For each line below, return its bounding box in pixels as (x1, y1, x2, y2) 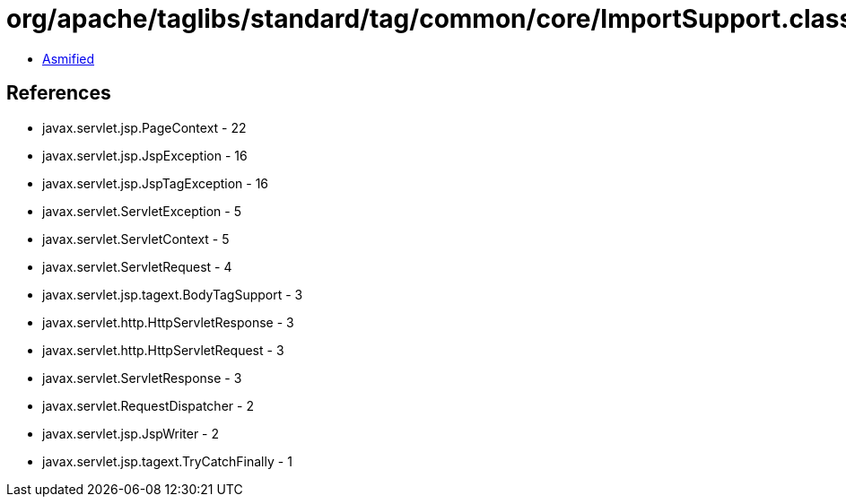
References (6, 82, 111, 105)
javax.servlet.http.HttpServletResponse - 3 (42, 314, 294, 330)
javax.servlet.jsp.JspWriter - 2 (42, 425, 219, 441)
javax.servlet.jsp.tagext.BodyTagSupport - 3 (42, 286, 303, 302)
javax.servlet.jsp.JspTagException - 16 (42, 175, 269, 191)
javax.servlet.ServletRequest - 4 (42, 258, 232, 274)
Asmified (42, 50, 95, 66)
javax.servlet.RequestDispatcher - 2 (42, 397, 254, 413)
